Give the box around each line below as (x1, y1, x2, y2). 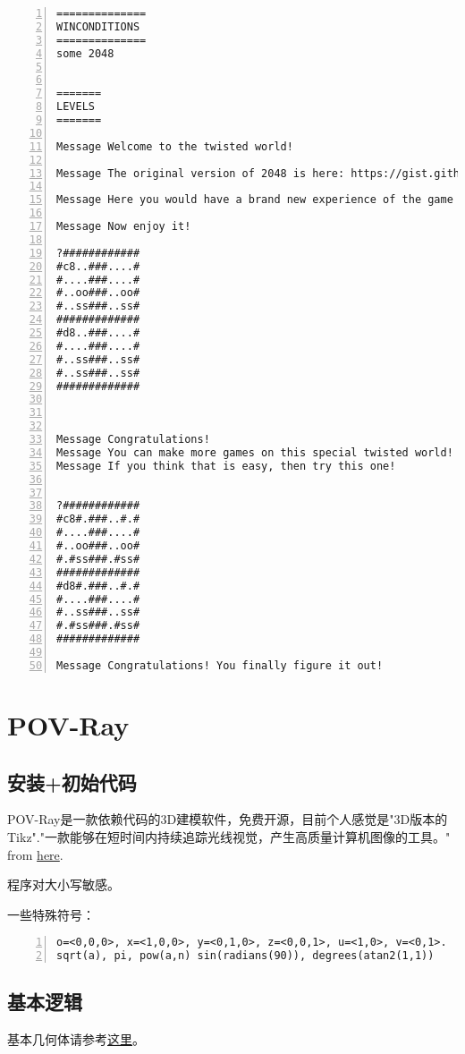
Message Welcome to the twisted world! (56, 140, 293, 153)
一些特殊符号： (7, 905, 95, 923)
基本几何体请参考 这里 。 (7, 1030, 145, 1049)
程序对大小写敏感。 (7, 875, 120, 894)
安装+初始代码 (7, 768, 137, 795)
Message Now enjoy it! (56, 220, 191, 233)
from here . (7, 845, 63, 863)
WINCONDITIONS (56, 20, 140, 33)
